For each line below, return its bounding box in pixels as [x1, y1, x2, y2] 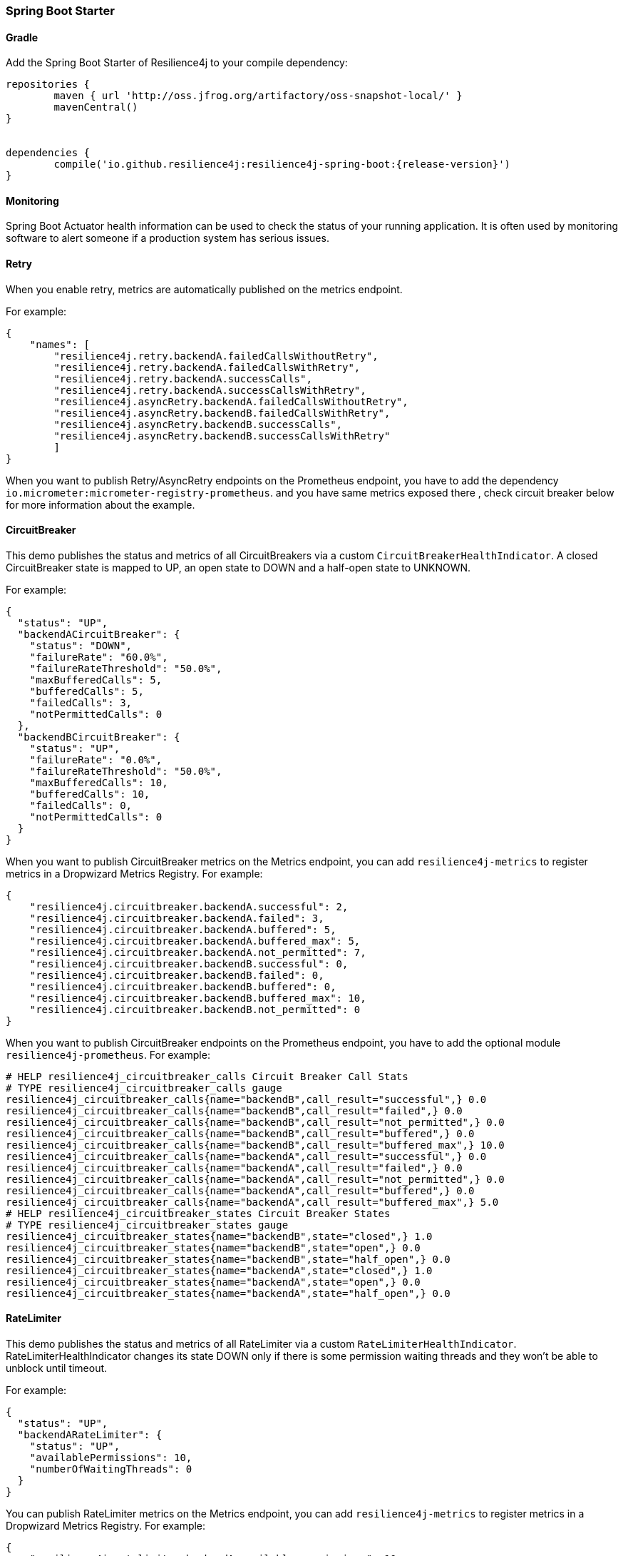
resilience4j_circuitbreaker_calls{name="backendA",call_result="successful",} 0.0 [6, 1150, 487, 1162]
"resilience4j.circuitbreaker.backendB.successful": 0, [29, 957, 349, 970]
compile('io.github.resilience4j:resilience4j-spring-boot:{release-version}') [53, 158, 511, 171]
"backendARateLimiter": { [17, 1429, 163, 1441]
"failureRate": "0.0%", [29, 753, 163, 766]
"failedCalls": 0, [29, 799, 133, 811]
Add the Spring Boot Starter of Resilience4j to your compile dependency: [6, 56, 348, 69]
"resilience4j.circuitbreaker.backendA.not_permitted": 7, [29, 946, 366, 958]
